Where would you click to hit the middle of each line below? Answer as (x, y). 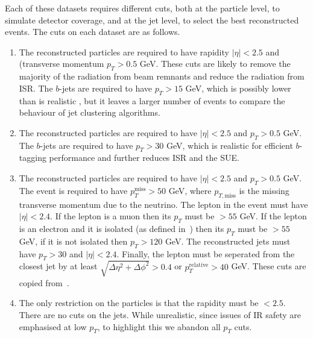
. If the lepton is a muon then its (111, 216)
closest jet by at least (58, 266)
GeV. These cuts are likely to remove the (215, 64)
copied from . (44, 282)
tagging (33, 158)
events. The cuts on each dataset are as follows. (93, 32)
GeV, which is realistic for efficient (229, 145)
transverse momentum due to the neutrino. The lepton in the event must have (163, 204)
